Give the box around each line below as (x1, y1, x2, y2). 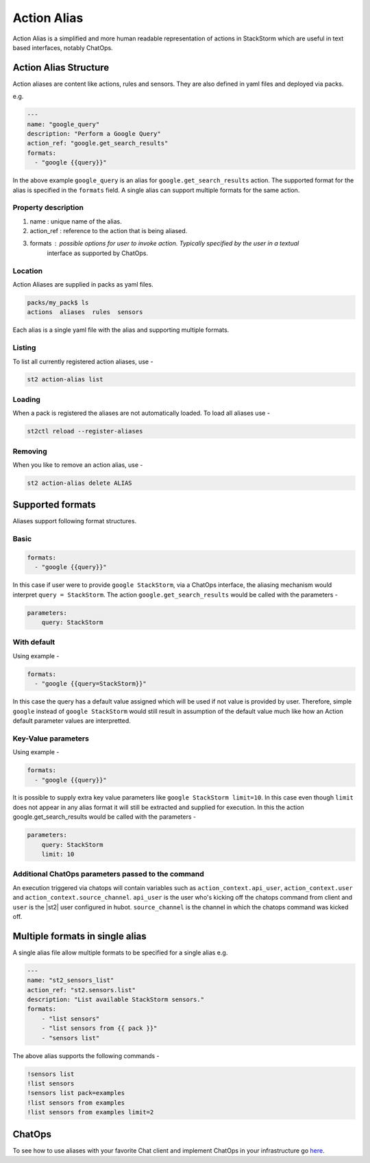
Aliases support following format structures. (12, 517, 137, 525)
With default (12, 638, 56, 647)
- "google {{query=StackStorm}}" (34, 680, 147, 688)
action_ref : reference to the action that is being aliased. (29, 227, 188, 235)
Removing (12, 446, 47, 456)
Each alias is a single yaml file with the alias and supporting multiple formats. (12, 326, 230, 334)
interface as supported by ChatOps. (47, 249, 149, 257)
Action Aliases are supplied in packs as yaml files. (12, 280, 153, 288)
